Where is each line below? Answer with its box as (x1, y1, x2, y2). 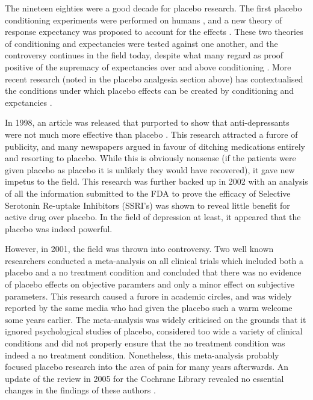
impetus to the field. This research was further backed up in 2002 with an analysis (5, 175, 308, 188)
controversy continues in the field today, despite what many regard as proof (5, 49, 284, 61)
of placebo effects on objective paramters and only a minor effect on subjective (5, 278, 294, 291)
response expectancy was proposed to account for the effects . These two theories (5, 25, 303, 38)
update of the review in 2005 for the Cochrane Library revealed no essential (5, 372, 284, 384)
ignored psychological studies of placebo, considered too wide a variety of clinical (5, 325, 303, 337)
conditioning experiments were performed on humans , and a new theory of (5, 13, 282, 26)
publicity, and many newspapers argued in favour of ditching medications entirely (5, 140, 305, 152)
